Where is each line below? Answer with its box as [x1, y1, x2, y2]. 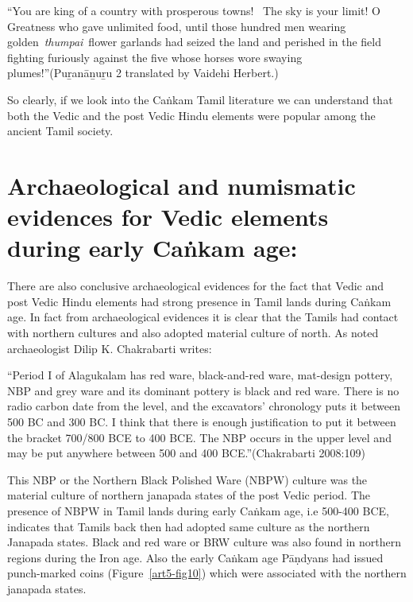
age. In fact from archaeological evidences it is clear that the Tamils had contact [7, 309, 399, 325]
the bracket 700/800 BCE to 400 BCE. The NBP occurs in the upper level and [7, 429, 392, 445]
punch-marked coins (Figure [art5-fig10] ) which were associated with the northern [7, 565, 407, 581]
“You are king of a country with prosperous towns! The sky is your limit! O [7, 2, 380, 18]
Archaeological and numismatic [7, 169, 356, 201]
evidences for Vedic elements [7, 200, 329, 233]
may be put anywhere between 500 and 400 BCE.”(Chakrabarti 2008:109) [7, 445, 365, 461]
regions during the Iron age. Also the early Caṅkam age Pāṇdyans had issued [7, 549, 384, 565]
